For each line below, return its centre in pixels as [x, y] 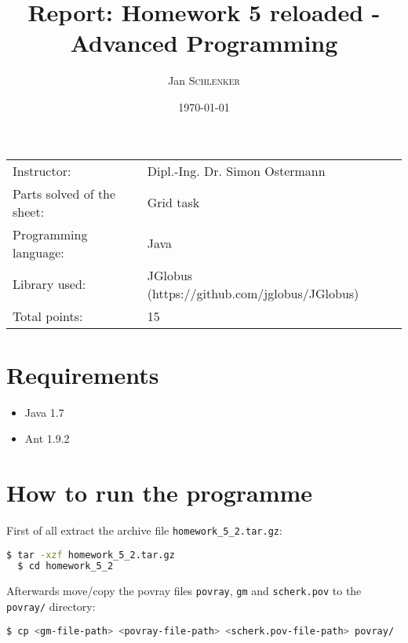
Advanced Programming [204, 43]
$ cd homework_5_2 [66, 566]
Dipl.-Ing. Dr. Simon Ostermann [236, 170]
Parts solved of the [64, 193]
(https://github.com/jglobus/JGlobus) [253, 293]
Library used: [49, 284]
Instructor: [42, 170]
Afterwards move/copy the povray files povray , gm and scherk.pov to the [184, 591]
